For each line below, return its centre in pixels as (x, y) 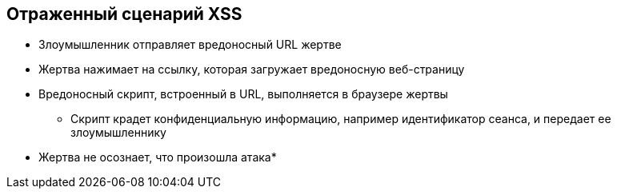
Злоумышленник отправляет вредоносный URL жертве (190, 45)
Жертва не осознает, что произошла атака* (158, 157)
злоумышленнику (118, 133)
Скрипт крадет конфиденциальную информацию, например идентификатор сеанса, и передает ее (341, 119)
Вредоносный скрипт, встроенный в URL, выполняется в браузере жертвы (243, 94)
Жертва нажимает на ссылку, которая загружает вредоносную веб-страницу (252, 70)
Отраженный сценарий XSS (124, 14)
